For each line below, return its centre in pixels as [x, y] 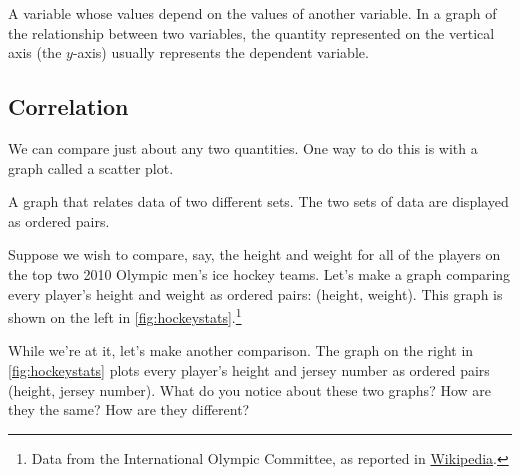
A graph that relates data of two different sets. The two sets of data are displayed [258, 201]
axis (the [35, 52]
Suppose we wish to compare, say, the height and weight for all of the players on [254, 254]
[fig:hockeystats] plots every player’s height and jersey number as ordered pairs [249, 369]
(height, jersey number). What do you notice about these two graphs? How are [249, 389]
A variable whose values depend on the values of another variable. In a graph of [252, 13]
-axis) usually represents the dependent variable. [220, 52]
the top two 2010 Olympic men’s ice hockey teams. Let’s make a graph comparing [259, 273]
